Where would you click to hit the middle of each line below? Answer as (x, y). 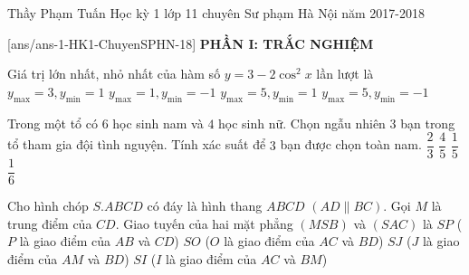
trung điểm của (50, 223)
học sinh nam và (158, 123)
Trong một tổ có (53, 123)
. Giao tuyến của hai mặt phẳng (204, 223)
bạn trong (428, 123)
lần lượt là (345, 74)
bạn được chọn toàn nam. (351, 144)
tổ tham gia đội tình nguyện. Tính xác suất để (137, 144)
